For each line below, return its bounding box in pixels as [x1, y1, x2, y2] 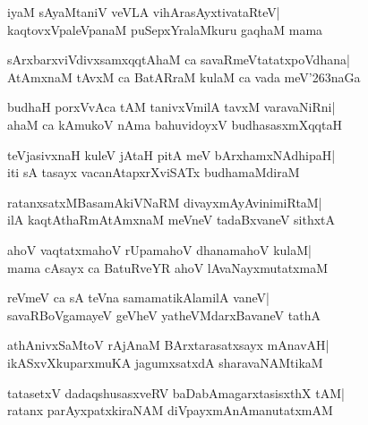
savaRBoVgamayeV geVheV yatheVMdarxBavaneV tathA [7, 305, 321, 324]
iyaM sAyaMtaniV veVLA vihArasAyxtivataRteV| [7, 3, 280, 21]
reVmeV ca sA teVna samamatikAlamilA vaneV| [7, 288, 270, 307]
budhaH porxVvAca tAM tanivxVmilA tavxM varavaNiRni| [7, 98, 336, 116]
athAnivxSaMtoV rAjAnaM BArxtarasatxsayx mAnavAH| [7, 336, 329, 354]
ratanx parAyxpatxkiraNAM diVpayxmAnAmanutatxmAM [7, 401, 333, 420]
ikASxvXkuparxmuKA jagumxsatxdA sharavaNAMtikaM [7, 353, 323, 371]
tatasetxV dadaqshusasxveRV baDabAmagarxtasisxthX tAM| [7, 383, 345, 402]
